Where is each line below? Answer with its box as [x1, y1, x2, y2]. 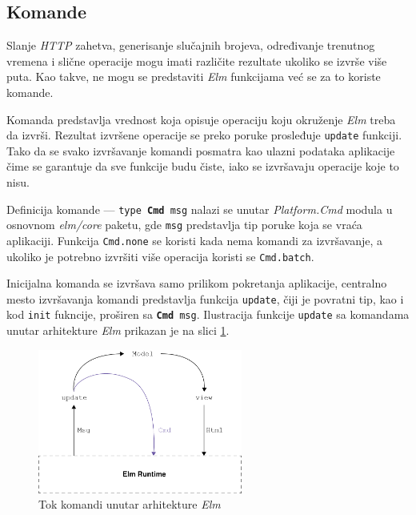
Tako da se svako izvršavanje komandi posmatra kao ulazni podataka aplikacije [6, 142, 395, 159]
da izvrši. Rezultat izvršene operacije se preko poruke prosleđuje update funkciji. [6, 127, 402, 143]
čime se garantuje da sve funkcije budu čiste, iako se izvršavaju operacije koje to [6, 158, 399, 175]
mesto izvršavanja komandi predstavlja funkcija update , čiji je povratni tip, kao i [6, 290, 404, 307]
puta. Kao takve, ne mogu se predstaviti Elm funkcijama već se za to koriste [6, 68, 381, 85]
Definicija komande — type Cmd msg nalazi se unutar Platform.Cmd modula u [6, 200, 393, 217]
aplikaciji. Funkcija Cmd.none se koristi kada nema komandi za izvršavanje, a [6, 231, 383, 248]
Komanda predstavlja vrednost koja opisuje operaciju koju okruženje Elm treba [6, 111, 396, 127]
